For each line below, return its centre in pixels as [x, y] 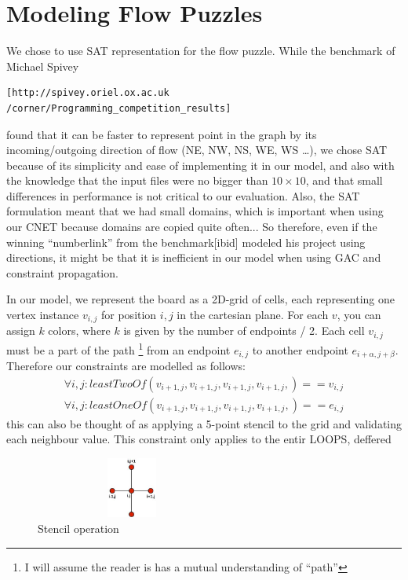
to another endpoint [300, 349]
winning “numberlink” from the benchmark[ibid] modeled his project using [186, 242]
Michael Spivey [43, 66]
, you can [359, 315]
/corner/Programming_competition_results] [119, 108]
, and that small [344, 180]
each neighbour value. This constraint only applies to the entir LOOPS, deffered [199, 439]
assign [21, 330]
